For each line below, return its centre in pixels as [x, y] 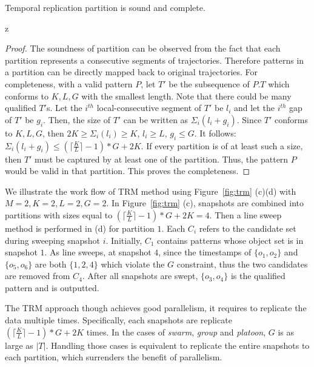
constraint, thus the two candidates [242, 264]
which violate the [133, 264]
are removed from [38, 276]
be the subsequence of [209, 83]
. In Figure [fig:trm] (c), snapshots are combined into [205, 203]
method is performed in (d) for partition [80, 228]
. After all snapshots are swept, [140, 276]
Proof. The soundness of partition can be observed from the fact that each [143, 48]
